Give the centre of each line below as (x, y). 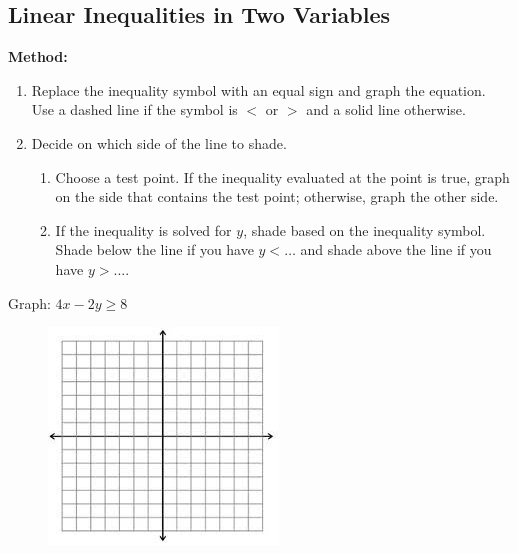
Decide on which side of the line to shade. (159, 142)
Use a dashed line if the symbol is (134, 109)
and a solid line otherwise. (386, 109)
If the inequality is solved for (143, 229)
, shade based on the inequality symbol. (364, 229)
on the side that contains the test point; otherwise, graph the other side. (277, 196)
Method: (38, 56)
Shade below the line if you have (154, 249)
